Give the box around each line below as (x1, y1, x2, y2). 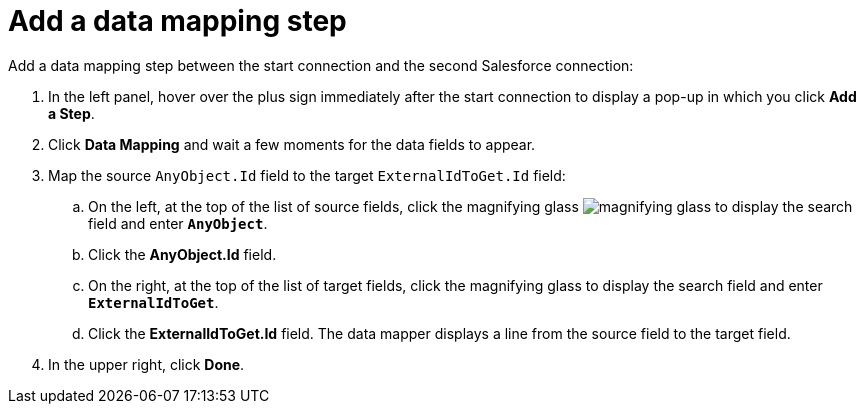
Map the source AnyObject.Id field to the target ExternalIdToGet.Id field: (48, 166, 566, 184)
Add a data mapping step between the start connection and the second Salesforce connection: (8, 56, 634, 74)
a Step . (48, 104, 95, 122)
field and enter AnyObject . (88, 214, 268, 232)
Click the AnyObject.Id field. (88, 245, 277, 263)
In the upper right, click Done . (48, 355, 245, 373)
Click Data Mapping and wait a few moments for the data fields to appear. (48, 135, 536, 153)
